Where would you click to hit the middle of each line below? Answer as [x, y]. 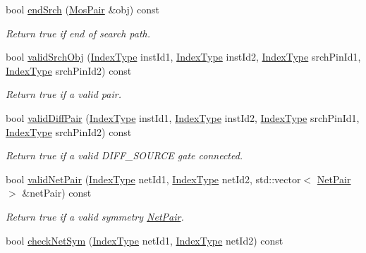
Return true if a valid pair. [63, 94]
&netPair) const [57, 193]
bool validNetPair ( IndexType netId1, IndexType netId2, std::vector [153, 179]
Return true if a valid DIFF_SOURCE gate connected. [124, 155]
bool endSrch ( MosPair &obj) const [83, 9]
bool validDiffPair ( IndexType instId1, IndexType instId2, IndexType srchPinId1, [183, 117]
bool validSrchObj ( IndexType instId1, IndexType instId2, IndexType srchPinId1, [183, 57]
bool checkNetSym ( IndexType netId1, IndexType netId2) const [145, 240]
